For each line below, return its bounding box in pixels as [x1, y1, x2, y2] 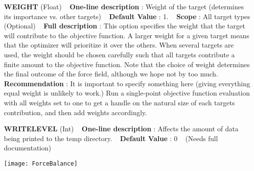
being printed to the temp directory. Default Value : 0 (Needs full [4, 133, 218, 143]
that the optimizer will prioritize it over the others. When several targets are [4, 40, 234, 50]
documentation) [4, 143, 51, 153]
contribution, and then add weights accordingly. [4, 107, 147, 117]
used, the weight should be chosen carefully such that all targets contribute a [4, 49, 235, 59]
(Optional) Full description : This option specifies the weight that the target [4, 21, 245, 31]
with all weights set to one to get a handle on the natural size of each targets [4, 97, 235, 107]
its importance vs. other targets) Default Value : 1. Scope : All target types [4, 11, 251, 21]
